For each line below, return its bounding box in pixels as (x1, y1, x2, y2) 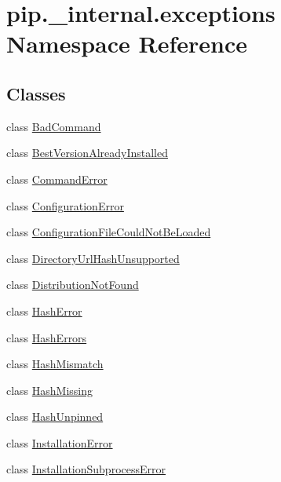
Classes (6, 81, 66, 105)
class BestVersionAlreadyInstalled (6, 144, 168, 161)
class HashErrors (6, 329, 87, 345)
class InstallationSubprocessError (6, 461, 166, 477)
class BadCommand (6, 118, 101, 134)
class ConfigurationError (6, 197, 124, 214)
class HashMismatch (6, 356, 104, 372)
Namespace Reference (6, 27, 247, 60)
